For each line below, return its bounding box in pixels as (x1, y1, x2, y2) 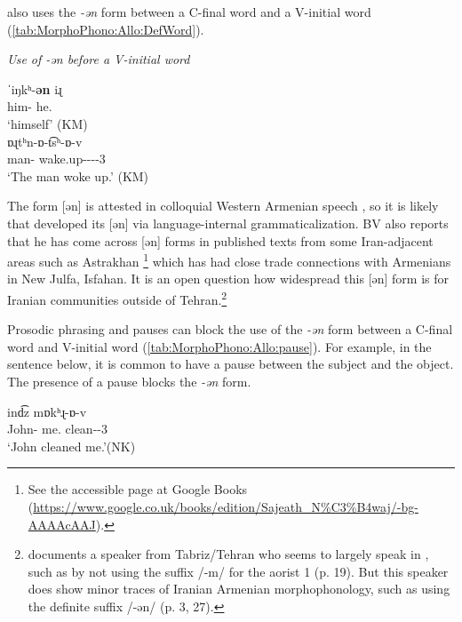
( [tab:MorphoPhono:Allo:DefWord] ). (7, 20, 204, 38)
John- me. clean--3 (7, 419, 108, 438)
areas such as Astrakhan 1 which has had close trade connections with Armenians (7, 250, 451, 270)
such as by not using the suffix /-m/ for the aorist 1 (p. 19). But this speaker (28, 562, 449, 580)
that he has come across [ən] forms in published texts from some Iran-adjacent (7, 231, 434, 250)
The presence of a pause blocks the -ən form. (7, 372, 251, 390)
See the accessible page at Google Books (28, 480, 248, 498)
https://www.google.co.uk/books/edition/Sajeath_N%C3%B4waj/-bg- (33, 497, 418, 515)
